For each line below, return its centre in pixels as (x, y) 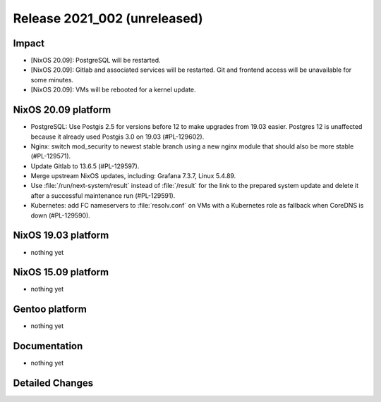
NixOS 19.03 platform (61, 235)
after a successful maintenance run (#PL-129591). (103, 195)
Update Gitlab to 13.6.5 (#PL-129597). (85, 166)
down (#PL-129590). (61, 215)
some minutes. (52, 80)
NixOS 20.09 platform (62, 110)
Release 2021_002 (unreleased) (108, 18)
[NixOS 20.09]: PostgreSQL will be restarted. (96, 61)
